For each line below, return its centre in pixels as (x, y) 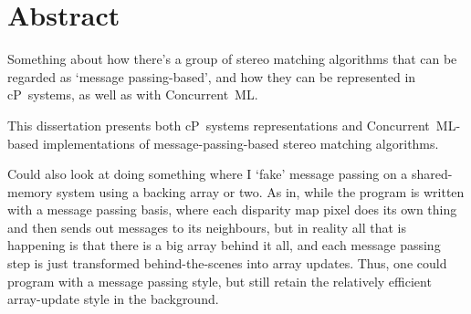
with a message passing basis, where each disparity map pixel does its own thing (232, 209)
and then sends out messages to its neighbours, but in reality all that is (207, 227)
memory (30, 191)
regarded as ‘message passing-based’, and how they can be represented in (212, 76)
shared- (432, 174)
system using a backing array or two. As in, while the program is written (261, 191)
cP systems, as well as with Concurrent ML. (133, 94)
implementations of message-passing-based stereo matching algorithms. (241, 143)
